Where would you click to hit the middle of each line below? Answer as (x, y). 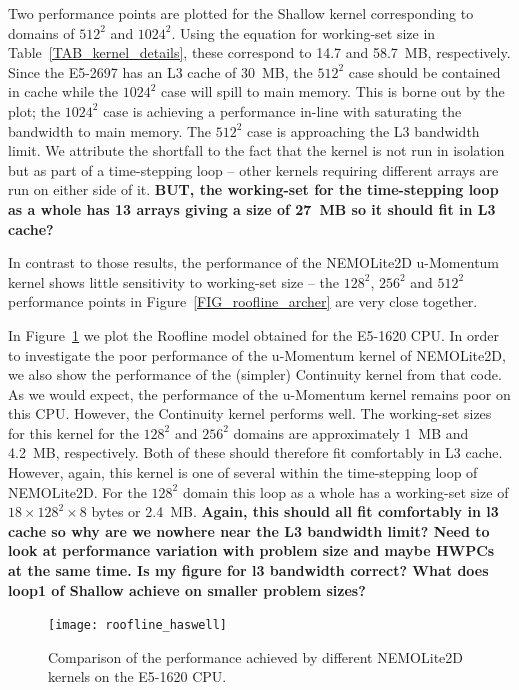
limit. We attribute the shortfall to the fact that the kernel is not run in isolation (256, 150)
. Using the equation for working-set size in (303, 32)
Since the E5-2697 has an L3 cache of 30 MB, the (160, 71)
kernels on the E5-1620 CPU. (137, 676)
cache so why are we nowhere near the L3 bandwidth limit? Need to (249, 530)
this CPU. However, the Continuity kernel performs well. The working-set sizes (250, 413)
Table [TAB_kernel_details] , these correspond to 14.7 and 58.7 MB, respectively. (259, 52)
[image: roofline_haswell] (137, 625)
